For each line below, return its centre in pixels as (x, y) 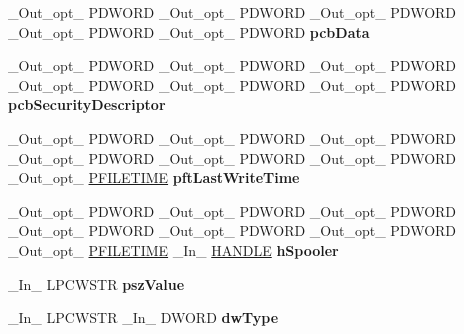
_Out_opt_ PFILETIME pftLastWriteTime (154, 177)
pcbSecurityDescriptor (87, 104)
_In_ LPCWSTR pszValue (96, 283)
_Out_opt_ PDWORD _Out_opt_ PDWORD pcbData (189, 31)
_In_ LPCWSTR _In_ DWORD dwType (143, 317)
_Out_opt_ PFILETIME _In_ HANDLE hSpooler (173, 249)
